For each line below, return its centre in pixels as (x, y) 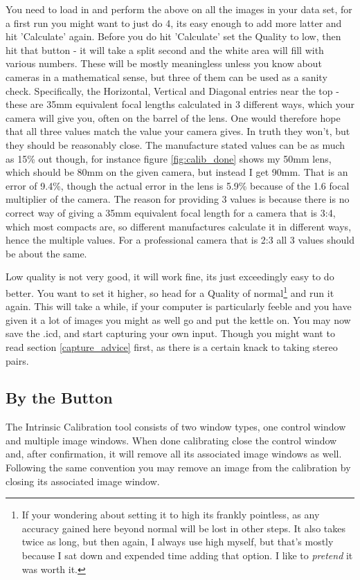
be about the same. (46, 253)
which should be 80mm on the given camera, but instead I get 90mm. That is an (177, 172)
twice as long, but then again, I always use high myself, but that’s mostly (178, 542)
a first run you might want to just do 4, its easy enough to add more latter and (174, 22)
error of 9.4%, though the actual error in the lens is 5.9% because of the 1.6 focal (178, 185)
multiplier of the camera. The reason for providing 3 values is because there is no (178, 199)
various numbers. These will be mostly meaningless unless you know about (164, 63)
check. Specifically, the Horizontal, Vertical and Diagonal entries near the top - (172, 90)
